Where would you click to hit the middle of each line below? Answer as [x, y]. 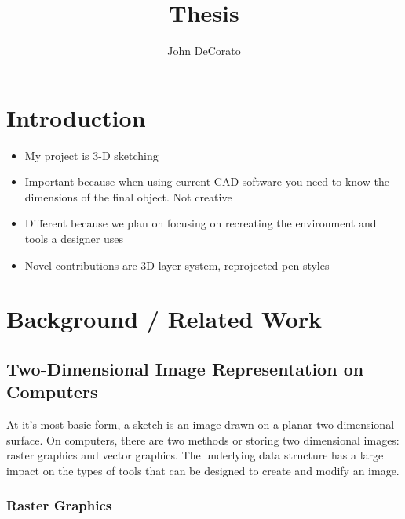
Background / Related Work [164, 319]
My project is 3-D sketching [91, 155]
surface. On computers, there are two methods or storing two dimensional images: [203, 439]
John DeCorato [204, 51]
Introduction [76, 117]
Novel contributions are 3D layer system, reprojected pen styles [177, 265]
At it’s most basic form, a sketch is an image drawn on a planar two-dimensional [201, 425]
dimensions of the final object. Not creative [128, 196]
